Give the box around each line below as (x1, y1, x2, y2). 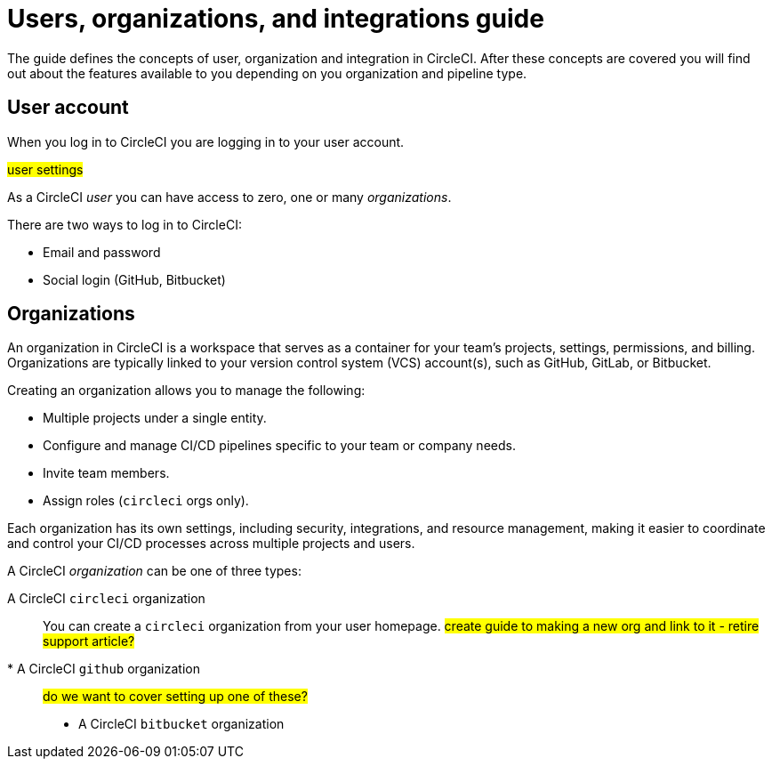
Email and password (43, 244, 161, 260)
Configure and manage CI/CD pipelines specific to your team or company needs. (43, 438, 516, 454)
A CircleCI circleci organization (7, 591, 205, 607)
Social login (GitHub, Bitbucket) (43, 271, 226, 287)
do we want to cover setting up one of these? (43, 689, 308, 705)
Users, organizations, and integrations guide (7, 4, 544, 34)
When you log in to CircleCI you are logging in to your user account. (7, 133, 405, 149)
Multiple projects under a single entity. (43, 410, 267, 426)
